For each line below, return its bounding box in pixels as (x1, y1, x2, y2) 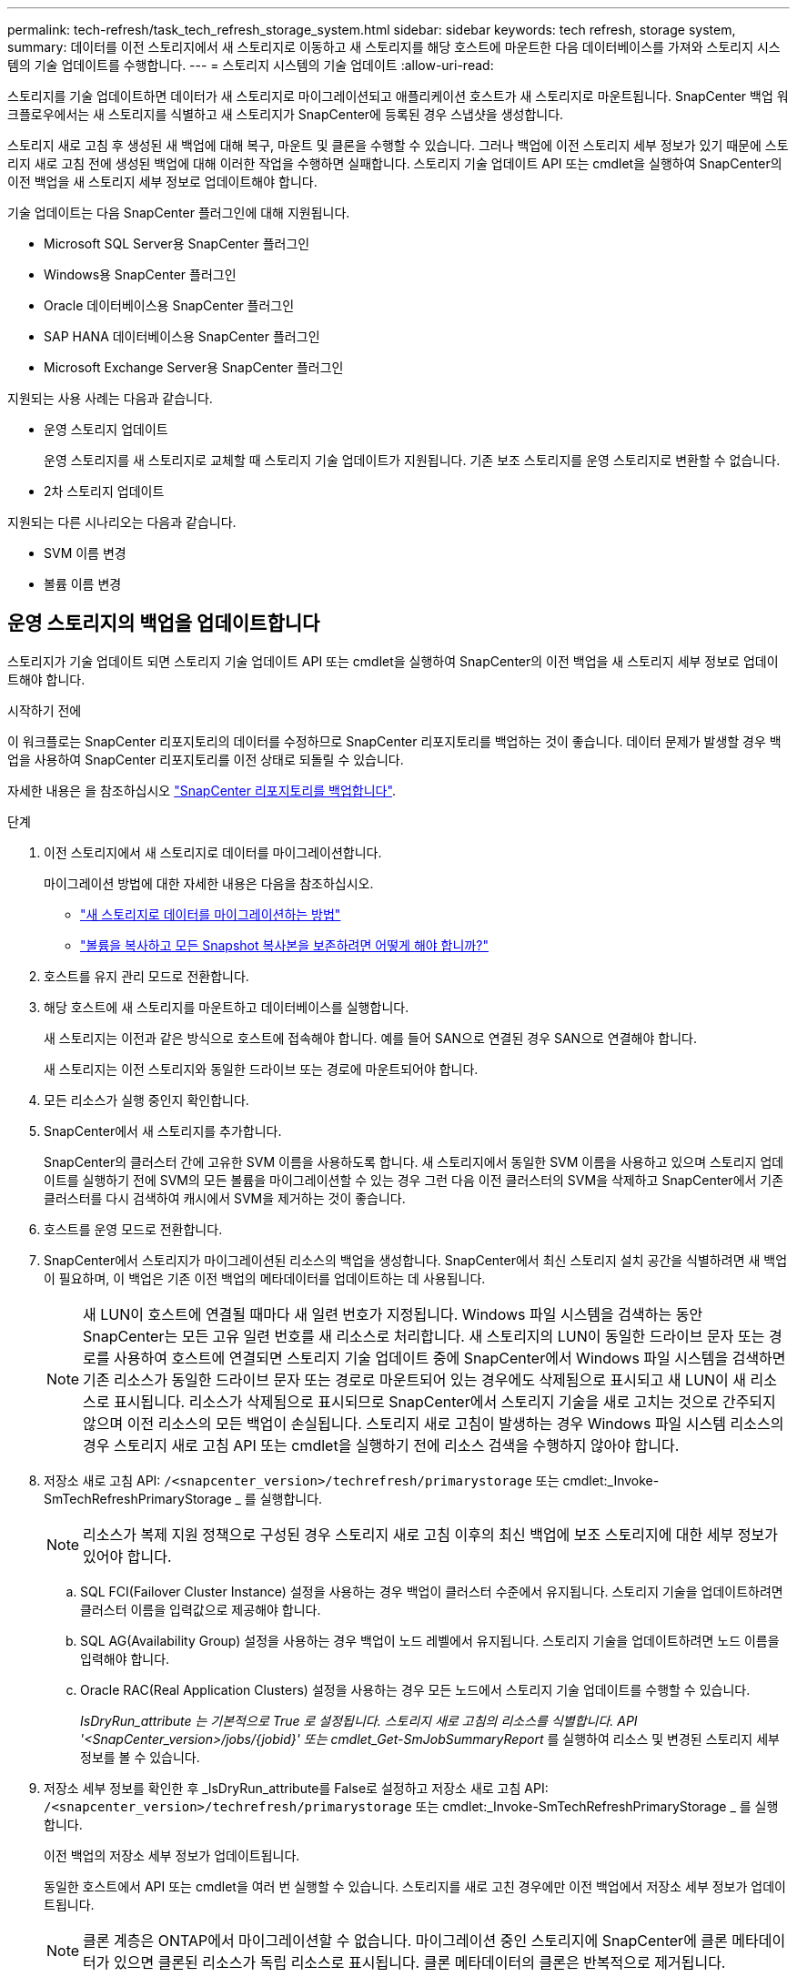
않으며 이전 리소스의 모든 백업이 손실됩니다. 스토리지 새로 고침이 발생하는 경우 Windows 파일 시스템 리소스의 (83, 1414, 784, 1433)
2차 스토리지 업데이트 (44, 483, 165, 499)
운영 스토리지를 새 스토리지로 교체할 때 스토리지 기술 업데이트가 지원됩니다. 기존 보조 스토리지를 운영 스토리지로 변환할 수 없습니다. (44, 452, 781, 468)
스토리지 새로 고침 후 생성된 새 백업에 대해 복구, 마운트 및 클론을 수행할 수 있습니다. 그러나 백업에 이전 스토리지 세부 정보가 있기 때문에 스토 (7, 137, 789, 153)
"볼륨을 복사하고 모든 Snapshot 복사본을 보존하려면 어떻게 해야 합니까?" (80, 937, 489, 953)
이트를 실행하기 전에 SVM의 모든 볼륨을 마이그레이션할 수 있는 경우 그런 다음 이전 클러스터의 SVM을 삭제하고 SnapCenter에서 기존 (44, 1171, 784, 1188)
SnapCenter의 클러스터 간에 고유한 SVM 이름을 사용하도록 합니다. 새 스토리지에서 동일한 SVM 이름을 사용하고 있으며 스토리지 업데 (44, 1153, 784, 1170)
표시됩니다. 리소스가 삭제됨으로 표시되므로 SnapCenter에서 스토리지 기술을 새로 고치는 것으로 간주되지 (114, 1392, 776, 1411)
